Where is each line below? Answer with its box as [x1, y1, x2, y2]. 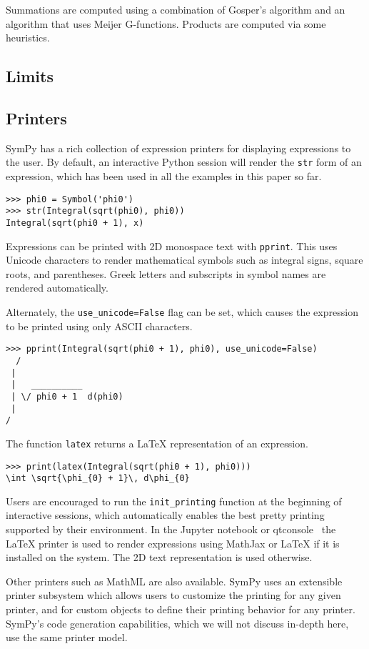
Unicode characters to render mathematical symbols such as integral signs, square [6, 252, 363, 267]
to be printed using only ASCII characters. [6, 318, 193, 333]
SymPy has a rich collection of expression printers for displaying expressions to [6, 140, 351, 155]
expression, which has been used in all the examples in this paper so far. [6, 169, 322, 184]
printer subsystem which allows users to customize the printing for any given [6, 588, 341, 603]
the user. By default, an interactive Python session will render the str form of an [6, 154, 362, 169]
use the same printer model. [6, 630, 128, 645]
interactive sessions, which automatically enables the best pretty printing [6, 507, 325, 522]
